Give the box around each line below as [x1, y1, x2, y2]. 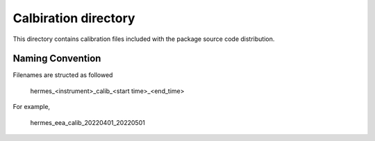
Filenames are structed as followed [12, 71, 113, 79]
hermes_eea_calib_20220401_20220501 [30, 118, 145, 126]
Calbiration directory [12, 10, 135, 26]
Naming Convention [12, 53, 101, 65]
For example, [12, 103, 51, 111]
